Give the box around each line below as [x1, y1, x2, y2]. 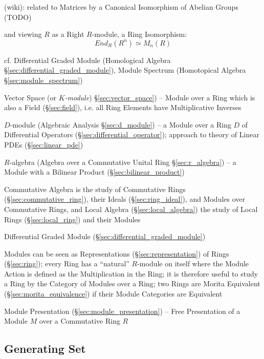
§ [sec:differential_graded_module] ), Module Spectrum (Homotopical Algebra [4, 65, 246, 75]
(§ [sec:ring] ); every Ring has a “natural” [4, 258, 129, 269]
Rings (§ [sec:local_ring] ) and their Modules [4, 214, 141, 224]
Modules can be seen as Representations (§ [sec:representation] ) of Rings [4, 248, 229, 259]
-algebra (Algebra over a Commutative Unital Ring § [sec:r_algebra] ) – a [9, 156, 236, 167]
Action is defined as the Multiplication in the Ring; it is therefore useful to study [4, 268, 258, 279]
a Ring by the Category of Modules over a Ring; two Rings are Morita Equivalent [4, 278, 260, 289]
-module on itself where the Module [137, 258, 249, 269]
